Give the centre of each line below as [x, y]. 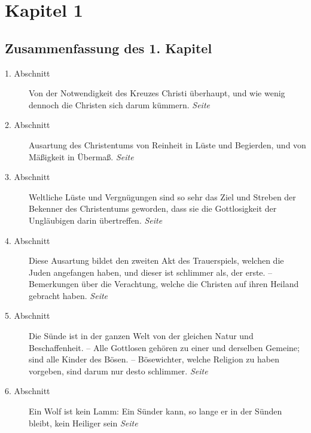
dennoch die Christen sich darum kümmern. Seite [119, 104]
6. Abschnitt [28, 391]
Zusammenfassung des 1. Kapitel [109, 48]
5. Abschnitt [28, 315]
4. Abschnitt [28, 240]
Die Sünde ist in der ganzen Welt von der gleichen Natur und [141, 336]
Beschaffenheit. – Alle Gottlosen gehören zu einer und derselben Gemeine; [164, 347]
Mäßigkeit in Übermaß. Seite [81, 156]
